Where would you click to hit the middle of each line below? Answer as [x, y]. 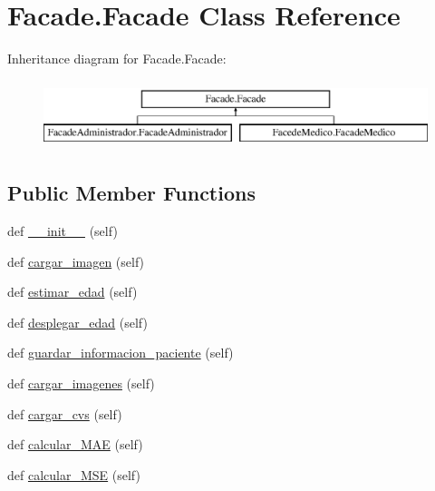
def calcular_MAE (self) [75, 444]
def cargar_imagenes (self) [81, 383]
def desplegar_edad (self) [77, 322]
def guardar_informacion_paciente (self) [121, 353]
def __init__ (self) [63, 231]
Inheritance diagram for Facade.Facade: [117, 59]
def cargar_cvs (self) [65, 413]
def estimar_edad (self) [72, 292]
